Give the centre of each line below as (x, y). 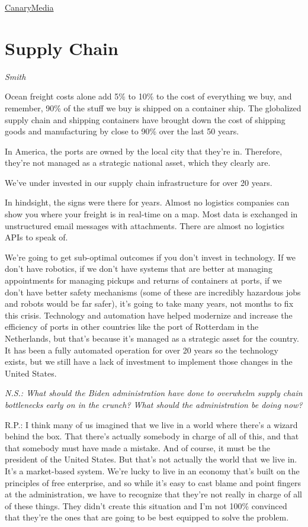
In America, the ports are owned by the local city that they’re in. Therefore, (144, 151)
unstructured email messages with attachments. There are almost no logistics (145, 225)
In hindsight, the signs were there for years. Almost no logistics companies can (147, 202)
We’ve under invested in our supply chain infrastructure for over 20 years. (139, 182)
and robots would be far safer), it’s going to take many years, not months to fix (149, 303)
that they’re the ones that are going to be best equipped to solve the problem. (147, 517)
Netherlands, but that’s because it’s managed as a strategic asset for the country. (152, 338)
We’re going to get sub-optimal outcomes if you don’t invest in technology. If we (150, 257)
